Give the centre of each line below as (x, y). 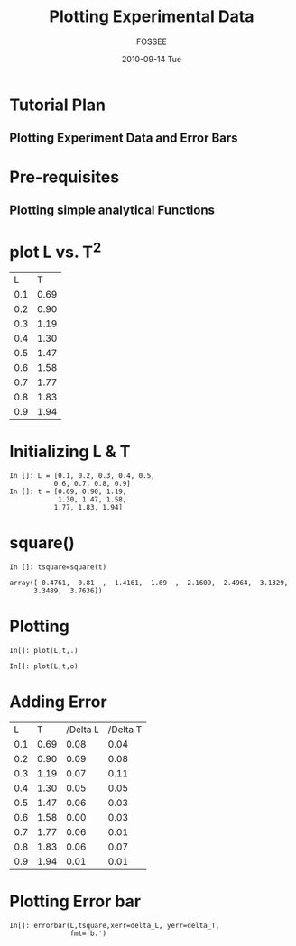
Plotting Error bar (75, 901)
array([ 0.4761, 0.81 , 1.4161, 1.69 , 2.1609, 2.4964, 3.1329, (149, 583)
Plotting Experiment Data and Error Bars (124, 138)
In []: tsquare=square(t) (58, 567)
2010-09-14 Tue (152, 59)
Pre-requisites (65, 177)
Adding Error (58, 702)
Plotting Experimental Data (152, 17)
